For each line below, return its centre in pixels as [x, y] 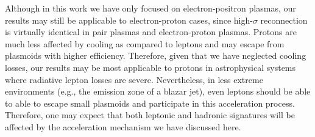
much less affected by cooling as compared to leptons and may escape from [145, 43]
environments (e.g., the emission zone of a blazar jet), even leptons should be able [158, 91]
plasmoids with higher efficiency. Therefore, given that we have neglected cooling [156, 55]
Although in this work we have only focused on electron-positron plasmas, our [150, 8]
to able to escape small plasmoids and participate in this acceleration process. [150, 103]
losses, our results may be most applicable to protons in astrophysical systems [150, 67]
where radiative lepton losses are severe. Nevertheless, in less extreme [134, 79]
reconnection [284, 20]
